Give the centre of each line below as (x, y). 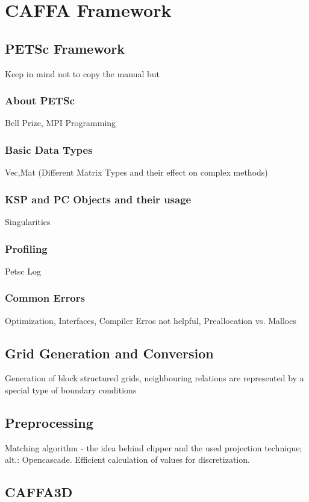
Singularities (28, 222)
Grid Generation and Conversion (109, 353)
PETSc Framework (65, 48)
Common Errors (45, 298)
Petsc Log (23, 271)
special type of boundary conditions (71, 390)
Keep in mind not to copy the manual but (83, 73)
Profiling (26, 248)
